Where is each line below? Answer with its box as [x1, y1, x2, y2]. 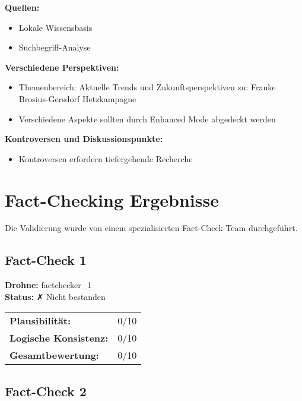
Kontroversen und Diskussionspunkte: [5, 132, 163, 145]
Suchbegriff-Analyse [18, 41, 91, 53]
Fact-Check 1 [5, 251, 87, 269]
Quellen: [5, 1, 40, 13]
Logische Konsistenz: [9, 331, 109, 345]
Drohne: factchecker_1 [5, 279, 92, 291]
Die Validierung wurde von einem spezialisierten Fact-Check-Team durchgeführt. [5, 222, 298, 234]
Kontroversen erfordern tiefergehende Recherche [18, 152, 193, 165]
